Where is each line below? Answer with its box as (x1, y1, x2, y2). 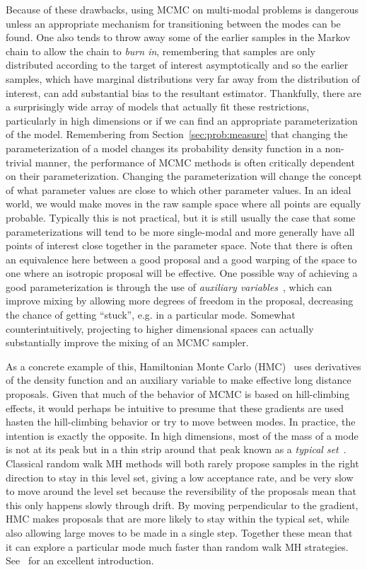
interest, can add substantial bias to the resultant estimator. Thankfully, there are (6, 85, 361, 100)
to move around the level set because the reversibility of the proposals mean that (6, 484, 356, 498)
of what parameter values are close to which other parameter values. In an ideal (6, 182, 351, 197)
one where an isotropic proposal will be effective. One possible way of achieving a (6, 266, 358, 280)
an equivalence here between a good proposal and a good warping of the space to (6, 251, 357, 266)
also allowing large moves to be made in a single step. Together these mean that (6, 525, 353, 540)
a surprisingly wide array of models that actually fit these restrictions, (6, 99, 310, 114)
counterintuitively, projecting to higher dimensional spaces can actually (6, 321, 314, 336)
